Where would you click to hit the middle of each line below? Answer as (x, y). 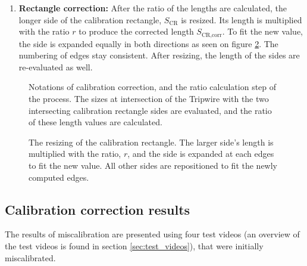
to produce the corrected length (136, 31)
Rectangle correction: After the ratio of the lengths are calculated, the (153, 8)
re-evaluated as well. (56, 66)
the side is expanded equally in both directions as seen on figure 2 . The (148, 43)
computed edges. (59, 177)
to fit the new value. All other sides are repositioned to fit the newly (153, 165)
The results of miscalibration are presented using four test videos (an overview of (152, 234)
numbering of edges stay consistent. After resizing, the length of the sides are (159, 55)
